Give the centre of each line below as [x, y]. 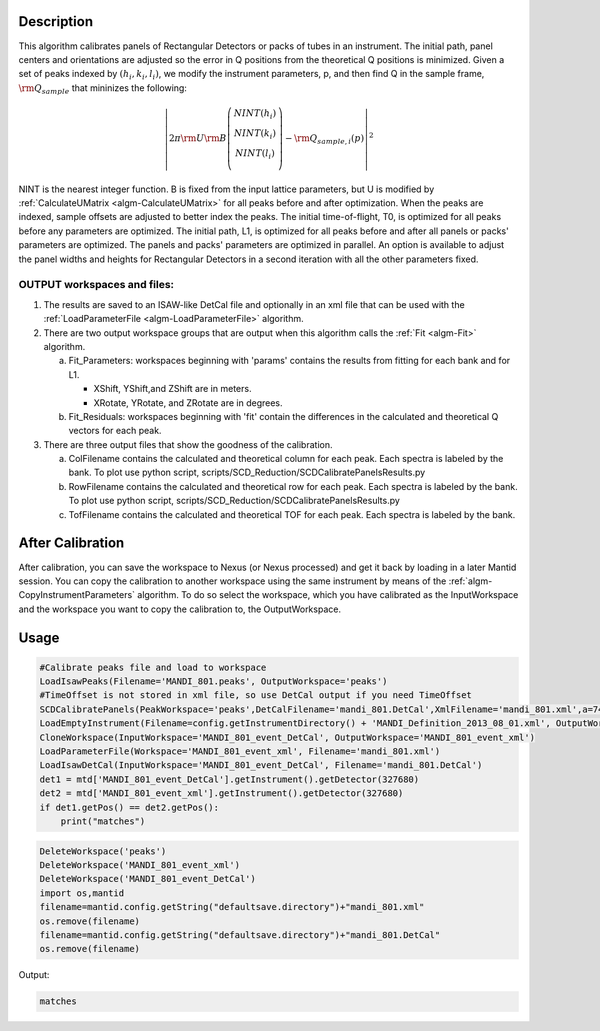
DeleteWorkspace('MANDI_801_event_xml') [139, 864]
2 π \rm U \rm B [197, 138]
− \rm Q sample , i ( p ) [325, 139]
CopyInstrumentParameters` [76, 595]
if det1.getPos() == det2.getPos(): [129, 807]
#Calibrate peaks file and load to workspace [153, 667]
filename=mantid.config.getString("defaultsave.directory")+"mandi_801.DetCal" [240, 934]
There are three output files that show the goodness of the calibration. [188, 444]
